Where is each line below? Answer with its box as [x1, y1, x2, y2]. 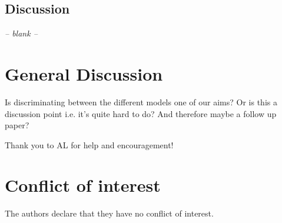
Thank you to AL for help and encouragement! [5, 138, 174, 151]
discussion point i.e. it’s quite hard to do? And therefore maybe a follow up [5, 107, 277, 119]
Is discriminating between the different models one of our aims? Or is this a [5, 95, 277, 108]
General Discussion [5, 61, 163, 85]
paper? [5, 119, 29, 131]
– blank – [5, 27, 38, 39]
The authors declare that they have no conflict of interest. [5, 207, 214, 219]
